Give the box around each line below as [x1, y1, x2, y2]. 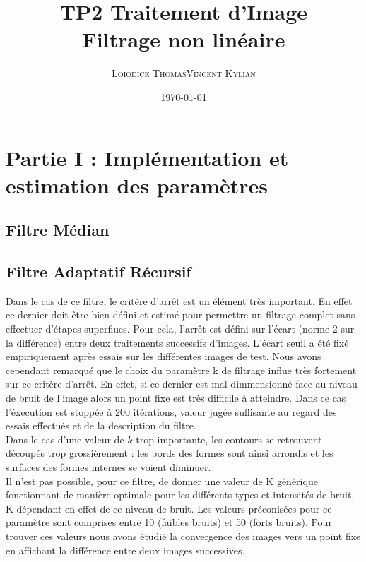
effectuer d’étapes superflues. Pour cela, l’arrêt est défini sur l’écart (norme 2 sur [6, 321, 355, 336]
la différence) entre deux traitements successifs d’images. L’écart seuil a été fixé [6, 335, 349, 349]
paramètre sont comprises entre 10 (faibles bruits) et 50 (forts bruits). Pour [6, 515, 332, 530]
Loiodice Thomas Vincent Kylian [112, 66, 256, 80]
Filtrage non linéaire [82, 25, 285, 54]
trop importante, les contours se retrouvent [136, 431, 322, 446]
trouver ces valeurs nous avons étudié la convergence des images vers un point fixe [6, 528, 361, 543]
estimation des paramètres [6, 170, 268, 199]
